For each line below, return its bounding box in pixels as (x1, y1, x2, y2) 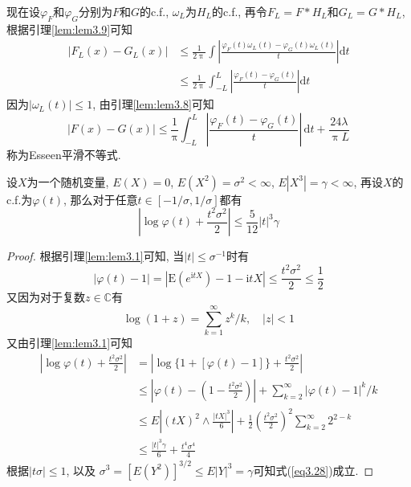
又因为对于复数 (6, 289, 85, 305)
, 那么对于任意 (63, 190, 138, 207)
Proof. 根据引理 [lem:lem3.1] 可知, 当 (6, 248, 185, 264)
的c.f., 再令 (212, 3, 267, 19)
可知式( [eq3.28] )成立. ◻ (253, 461, 374, 478)
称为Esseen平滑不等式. (6, 146, 121, 163)
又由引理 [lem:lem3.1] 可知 (6, 334, 133, 351)
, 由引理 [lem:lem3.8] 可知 (92, 96, 214, 113)
